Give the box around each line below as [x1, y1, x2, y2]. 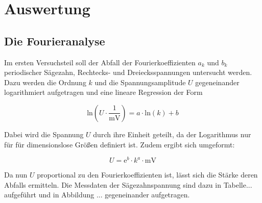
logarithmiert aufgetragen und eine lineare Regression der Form [4, 87, 203, 97]
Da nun [4, 169, 28, 180]
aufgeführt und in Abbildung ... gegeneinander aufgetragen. [4, 189, 190, 200]
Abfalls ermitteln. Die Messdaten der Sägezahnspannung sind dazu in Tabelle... [4, 179, 252, 190]
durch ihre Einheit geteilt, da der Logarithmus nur [93, 129, 251, 139]
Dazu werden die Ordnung [4, 77, 86, 87]
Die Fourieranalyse [4, 33, 105, 48]
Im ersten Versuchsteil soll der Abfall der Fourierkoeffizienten [4, 57, 196, 67]
